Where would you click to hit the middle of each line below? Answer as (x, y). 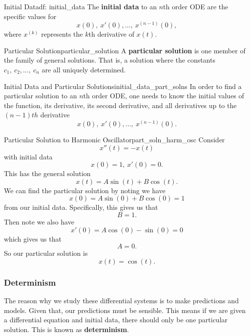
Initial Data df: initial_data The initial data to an (81, 6)
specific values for (30, 16)
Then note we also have (39, 221)
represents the (62, 34)
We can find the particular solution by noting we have (85, 190)
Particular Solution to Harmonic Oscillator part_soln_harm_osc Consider (115, 139)
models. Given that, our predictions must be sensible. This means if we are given (125, 310)
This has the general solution (47, 173)
